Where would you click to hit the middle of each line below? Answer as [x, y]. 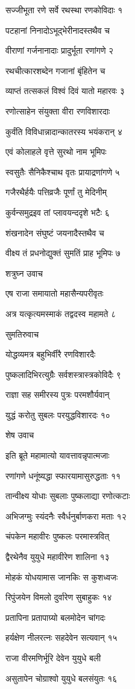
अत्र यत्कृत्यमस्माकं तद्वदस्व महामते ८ [61, 313]
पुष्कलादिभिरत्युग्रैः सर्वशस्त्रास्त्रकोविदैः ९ [63, 374]
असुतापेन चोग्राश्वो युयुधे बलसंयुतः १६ [61, 678]
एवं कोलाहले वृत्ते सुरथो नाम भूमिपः [56, 152]
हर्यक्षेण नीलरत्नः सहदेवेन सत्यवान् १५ [61, 637]
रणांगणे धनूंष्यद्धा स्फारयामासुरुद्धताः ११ [63, 475]
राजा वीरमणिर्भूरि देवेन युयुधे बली [53, 658]
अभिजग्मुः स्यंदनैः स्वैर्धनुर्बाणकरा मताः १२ [66, 516]
